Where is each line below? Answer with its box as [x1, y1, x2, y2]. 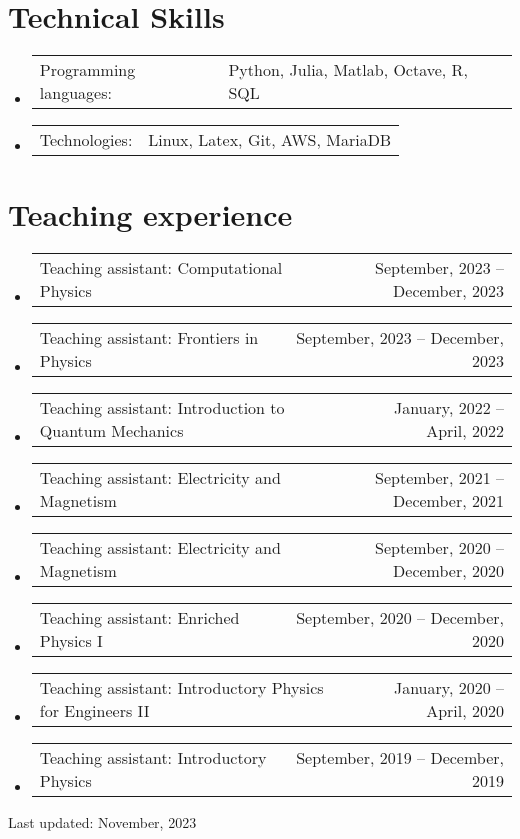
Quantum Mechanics [39, 419, 184, 443]
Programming [39, 58, 136, 82]
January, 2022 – [393, 396, 504, 420]
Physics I [39, 629, 103, 653]
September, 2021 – [375, 466, 504, 490]
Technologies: [39, 128, 133, 152]
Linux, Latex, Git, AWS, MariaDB [148, 128, 392, 152]
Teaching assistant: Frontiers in [39, 326, 259, 350]
